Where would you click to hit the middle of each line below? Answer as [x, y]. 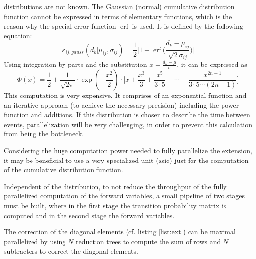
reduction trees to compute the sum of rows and [148, 241]
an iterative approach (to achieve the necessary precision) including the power [122, 105]
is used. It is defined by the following [188, 26]
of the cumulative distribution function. [64, 170]
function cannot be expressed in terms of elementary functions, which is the [118, 16]
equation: [18, 35]
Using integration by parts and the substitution [76, 64]
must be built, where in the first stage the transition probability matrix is [115, 206]
